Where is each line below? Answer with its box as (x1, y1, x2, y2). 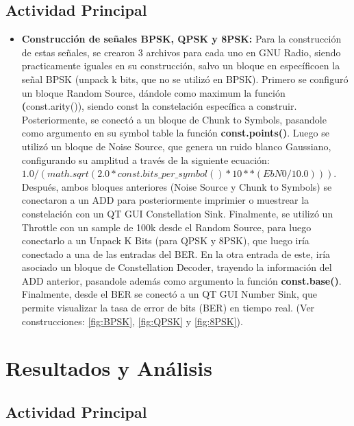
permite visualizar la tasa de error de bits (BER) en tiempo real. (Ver (21, 300, 315, 315)
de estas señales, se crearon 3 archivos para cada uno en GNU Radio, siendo (21, 45, 341, 59)
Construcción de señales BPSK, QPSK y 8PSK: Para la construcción (21, 32, 342, 46)
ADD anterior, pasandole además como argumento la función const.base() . (21, 273, 342, 287)
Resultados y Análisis (5, 354, 212, 382)
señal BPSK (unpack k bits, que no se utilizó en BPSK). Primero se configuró (21, 71, 349, 86)
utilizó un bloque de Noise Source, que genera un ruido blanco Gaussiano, (21, 139, 331, 153)
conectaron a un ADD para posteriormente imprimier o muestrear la (21, 193, 309, 207)
